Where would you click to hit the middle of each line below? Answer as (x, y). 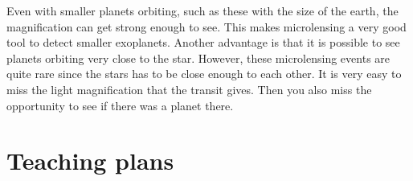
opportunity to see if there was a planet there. (120, 105)
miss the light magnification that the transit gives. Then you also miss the (189, 89)
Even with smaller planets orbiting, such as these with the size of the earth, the (202, 10)
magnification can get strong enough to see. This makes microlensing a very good (206, 26)
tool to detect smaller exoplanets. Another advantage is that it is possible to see (203, 42)
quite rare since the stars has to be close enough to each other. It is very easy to (204, 74)
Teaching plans (90, 160)
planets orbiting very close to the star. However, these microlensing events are (198, 58)
